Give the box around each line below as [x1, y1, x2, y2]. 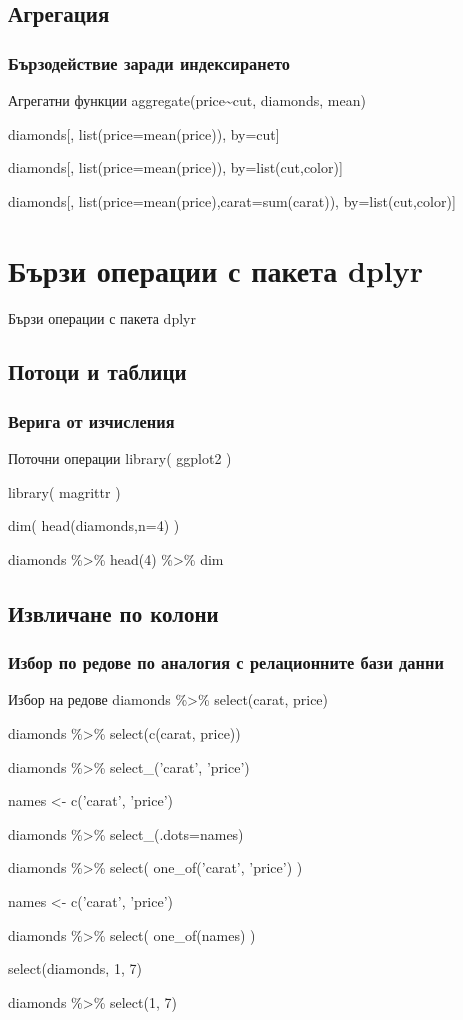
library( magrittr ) [8, 481, 121, 502]
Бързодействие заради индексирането [8, 50, 290, 75]
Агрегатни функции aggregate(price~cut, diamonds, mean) [8, 90, 366, 110]
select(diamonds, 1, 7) [8, 958, 142, 979]
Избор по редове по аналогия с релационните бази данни [8, 650, 444, 675]
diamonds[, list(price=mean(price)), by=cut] [8, 123, 280, 144]
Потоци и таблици [8, 356, 187, 387]
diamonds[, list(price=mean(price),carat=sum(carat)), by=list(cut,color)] [8, 190, 456, 211]
